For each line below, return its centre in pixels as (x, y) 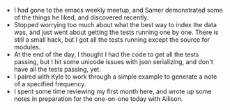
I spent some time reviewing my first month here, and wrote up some (113, 91)
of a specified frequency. (50, 84)
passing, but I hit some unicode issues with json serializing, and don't (114, 62)
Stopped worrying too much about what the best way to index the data (115, 25)
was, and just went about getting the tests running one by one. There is (116, 32)
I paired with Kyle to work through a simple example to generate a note (115, 77)
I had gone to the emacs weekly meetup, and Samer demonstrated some (118, 10)
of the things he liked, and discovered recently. (81, 17)
